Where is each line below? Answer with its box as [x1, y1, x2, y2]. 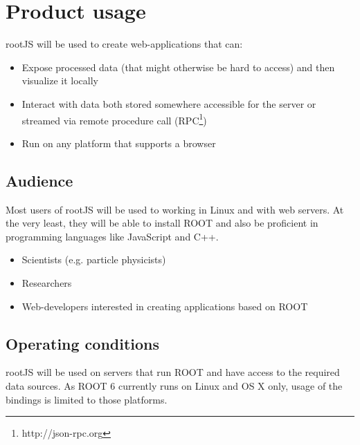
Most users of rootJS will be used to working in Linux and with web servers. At [6, 202, 344, 216]
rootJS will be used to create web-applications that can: [6, 37, 243, 51]
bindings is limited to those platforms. [6, 392, 168, 406]
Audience [6, 169, 73, 191]
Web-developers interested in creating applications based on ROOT [21, 299, 308, 313]
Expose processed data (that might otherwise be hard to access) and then [21, 59, 335, 74]
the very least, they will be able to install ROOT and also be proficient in [6, 216, 318, 230]
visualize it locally [21, 73, 98, 88]
